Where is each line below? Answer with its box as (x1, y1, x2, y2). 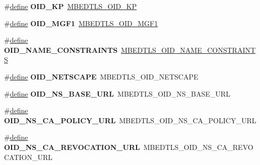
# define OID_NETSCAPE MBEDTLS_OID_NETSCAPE (4, 71, 199, 81)
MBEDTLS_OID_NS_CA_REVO (143, 141, 253, 152)
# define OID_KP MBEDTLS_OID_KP (4, 1, 137, 11)
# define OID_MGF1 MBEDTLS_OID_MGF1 (4, 18, 158, 28)
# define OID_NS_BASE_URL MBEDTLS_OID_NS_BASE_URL (4, 88, 230, 99)
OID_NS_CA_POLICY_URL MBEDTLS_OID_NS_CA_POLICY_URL (4, 115, 256, 125)
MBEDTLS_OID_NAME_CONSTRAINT (121, 44, 256, 55)
